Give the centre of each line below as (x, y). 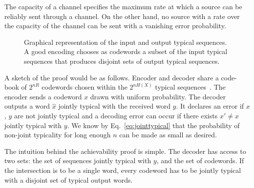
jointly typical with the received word (114, 106)
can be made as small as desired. (168, 135)
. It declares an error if (210, 106)
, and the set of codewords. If (200, 160)
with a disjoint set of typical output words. (69, 179)
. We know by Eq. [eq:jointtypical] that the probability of (153, 125)
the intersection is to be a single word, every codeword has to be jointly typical (123, 170)
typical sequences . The (190, 87)
